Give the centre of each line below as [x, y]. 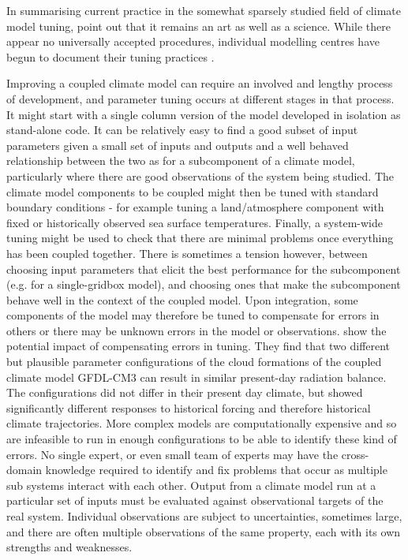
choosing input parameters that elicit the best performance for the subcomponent [204, 269]
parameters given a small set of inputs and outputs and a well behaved [178, 145]
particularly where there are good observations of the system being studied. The [200, 175]
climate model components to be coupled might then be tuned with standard [193, 191]
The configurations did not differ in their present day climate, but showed [185, 392]
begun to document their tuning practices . [110, 56]
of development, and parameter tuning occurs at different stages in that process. [200, 98]
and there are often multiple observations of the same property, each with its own [204, 531]
